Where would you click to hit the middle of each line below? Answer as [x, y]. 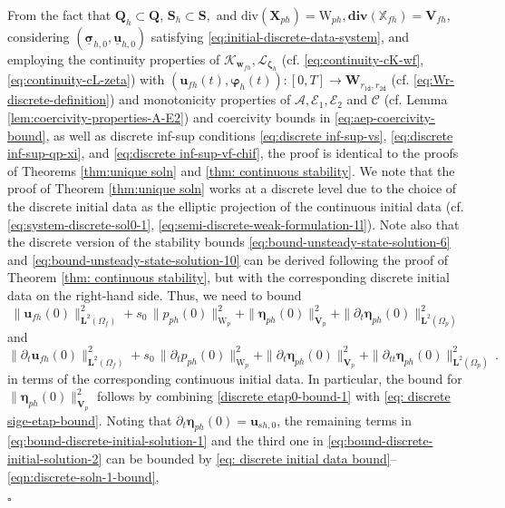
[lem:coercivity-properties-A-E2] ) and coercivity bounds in [169, 117]
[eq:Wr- [434, 79]
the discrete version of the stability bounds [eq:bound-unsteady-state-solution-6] [229, 242]
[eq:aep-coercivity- [385, 117]
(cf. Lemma [416, 99]
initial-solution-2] [55, 459]
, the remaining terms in [344, 420]
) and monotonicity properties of [200, 99]
